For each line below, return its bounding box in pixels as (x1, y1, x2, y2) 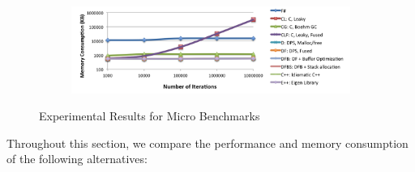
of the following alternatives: (6, 150, 148, 167)
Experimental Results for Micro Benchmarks (39, 107, 260, 124)
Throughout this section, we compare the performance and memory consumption (6, 134, 409, 151)
